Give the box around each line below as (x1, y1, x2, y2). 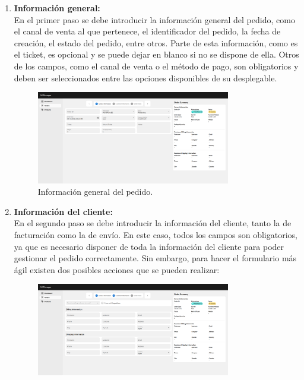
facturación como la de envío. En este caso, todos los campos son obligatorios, (14, 229, 297, 241)
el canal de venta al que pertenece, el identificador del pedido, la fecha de (14, 25, 281, 37)
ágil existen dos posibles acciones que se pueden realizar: (14, 263, 220, 275)
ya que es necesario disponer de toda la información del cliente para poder (14, 240, 284, 252)
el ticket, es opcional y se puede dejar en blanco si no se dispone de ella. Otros (14, 48, 299, 61)
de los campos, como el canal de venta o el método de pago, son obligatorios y (14, 59, 299, 72)
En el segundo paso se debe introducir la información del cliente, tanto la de (14, 217, 292, 229)
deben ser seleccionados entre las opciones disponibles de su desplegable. (14, 71, 277, 84)
